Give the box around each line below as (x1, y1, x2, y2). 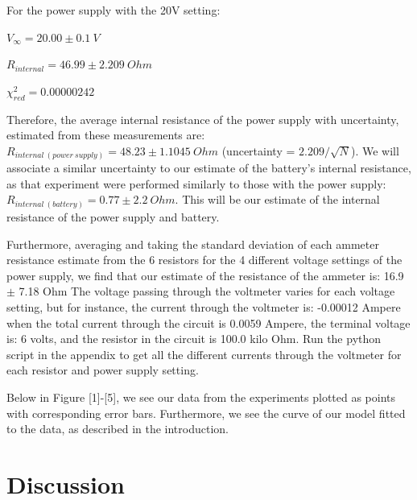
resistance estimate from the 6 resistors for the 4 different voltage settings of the (6, 251, 403, 268)
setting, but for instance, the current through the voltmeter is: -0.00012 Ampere (6, 298, 401, 315)
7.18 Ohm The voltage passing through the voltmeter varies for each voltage (19, 283, 395, 300)
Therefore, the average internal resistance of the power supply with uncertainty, (6, 110, 399, 127)
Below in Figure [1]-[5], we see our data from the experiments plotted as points (6, 388, 396, 405)
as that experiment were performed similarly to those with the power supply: (6, 175, 386, 192)
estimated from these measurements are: (6, 126, 205, 143)
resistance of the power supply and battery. (6, 208, 220, 225)
